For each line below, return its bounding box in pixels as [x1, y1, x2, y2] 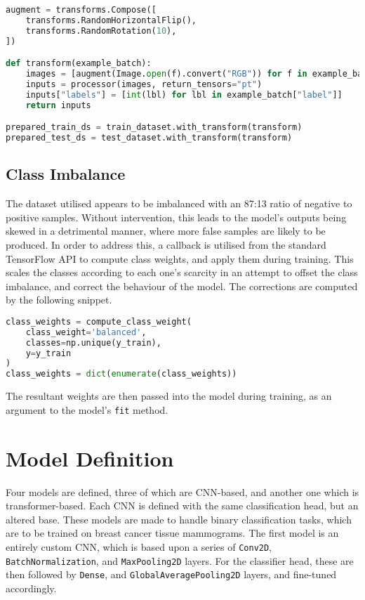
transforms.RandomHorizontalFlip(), [25, 15, 197, 25]
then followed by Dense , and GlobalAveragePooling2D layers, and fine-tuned [6, 567, 337, 582]
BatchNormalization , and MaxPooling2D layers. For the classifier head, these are [6, 553, 354, 568]
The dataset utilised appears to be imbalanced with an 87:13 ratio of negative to [6, 196, 352, 211]
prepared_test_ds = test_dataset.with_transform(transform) [6, 133, 293, 143]
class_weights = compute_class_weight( [6, 316, 192, 327]
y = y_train [25, 348, 72, 358]
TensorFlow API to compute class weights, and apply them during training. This [6, 251, 354, 266]
